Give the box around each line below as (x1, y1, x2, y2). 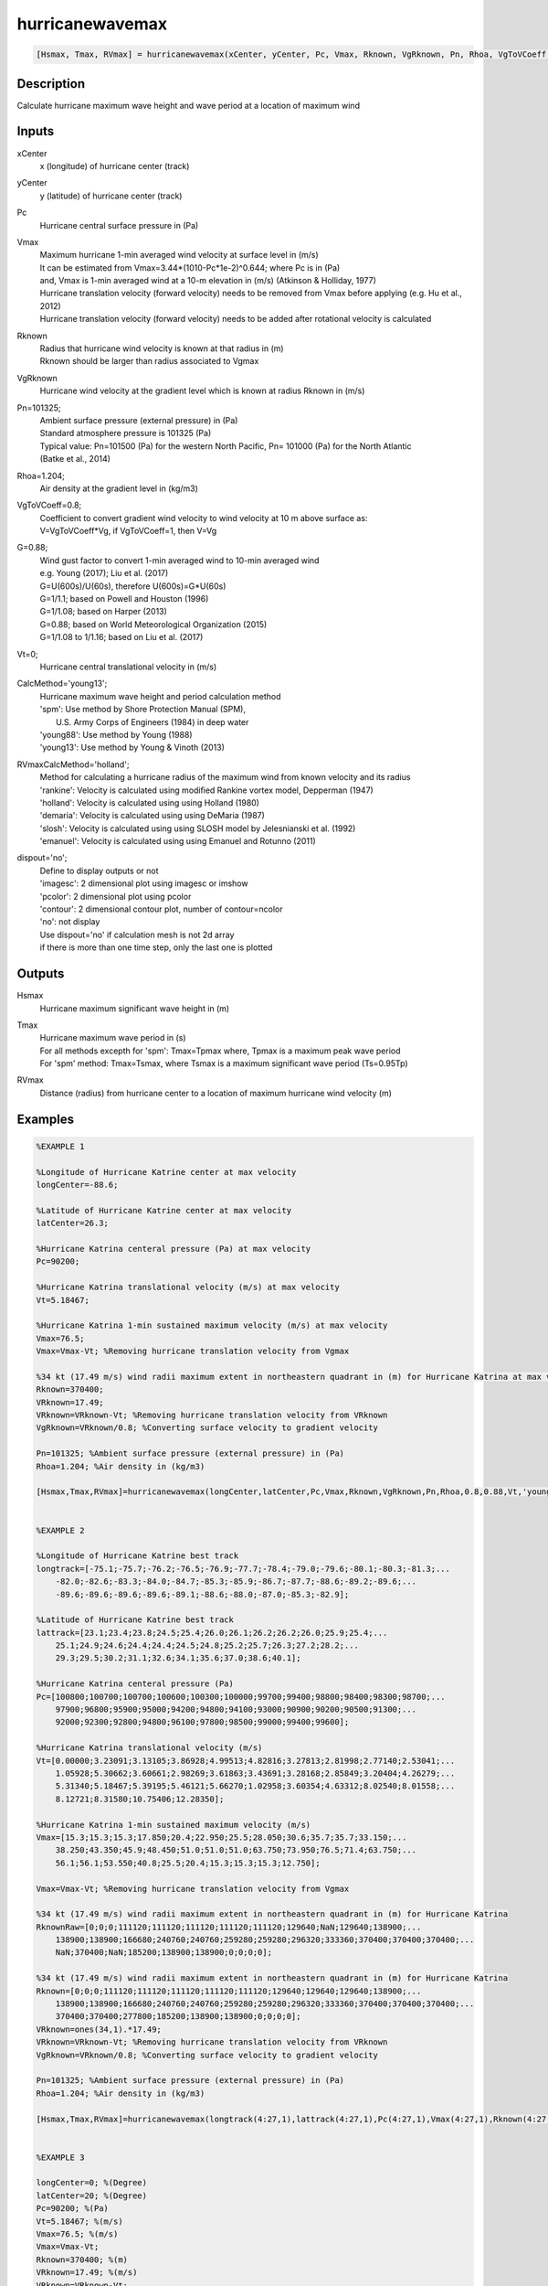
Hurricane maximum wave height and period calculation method (39, 690, 282, 701)
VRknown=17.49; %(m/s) (36, 2268, 138, 2278)
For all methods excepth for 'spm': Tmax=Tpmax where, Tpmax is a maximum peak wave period (39, 1045, 401, 1056)
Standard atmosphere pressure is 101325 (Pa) (39, 428, 212, 439)
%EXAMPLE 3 (36, 2152, 85, 2163)
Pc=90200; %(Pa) (36, 2204, 110, 2214)
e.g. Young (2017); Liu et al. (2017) (39, 568, 169, 579)
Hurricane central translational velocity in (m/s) (39, 661, 217, 672)
